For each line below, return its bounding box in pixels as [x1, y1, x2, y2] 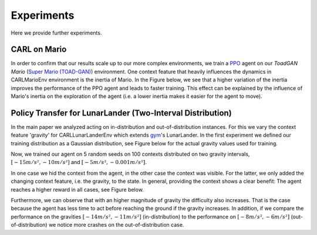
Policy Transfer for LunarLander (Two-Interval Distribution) [11, 108, 232, 118]
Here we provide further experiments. [11, 29, 102, 36]
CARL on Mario [11, 45, 67, 55]
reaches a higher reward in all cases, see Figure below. [11, 186, 144, 193]
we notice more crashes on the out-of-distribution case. [48, 222, 184, 229]
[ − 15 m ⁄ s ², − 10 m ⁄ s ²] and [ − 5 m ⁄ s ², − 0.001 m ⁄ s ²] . [11, 159, 147, 166]
